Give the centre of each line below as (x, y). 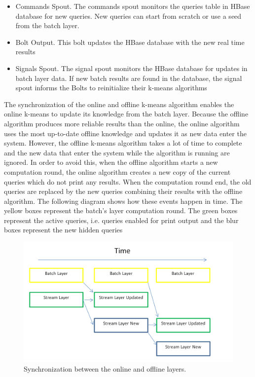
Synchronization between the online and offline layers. (105, 368)
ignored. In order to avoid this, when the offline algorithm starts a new (111, 162)
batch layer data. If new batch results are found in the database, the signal (129, 78)
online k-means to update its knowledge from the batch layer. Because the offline (126, 114)
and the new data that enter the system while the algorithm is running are (117, 152)
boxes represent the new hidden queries (63, 230)
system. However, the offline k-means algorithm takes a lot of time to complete (123, 143)
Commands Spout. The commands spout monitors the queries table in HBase (133, 6)
